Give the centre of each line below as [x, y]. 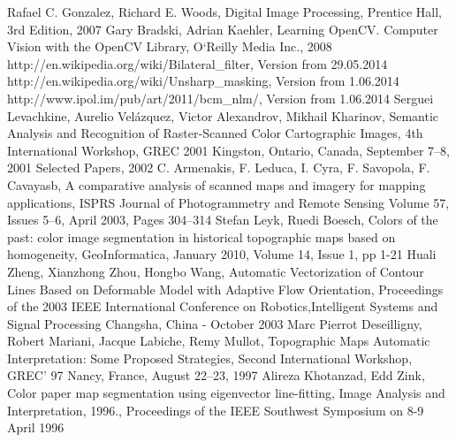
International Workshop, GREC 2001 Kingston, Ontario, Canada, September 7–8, [228, 150]
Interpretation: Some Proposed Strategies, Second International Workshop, [210, 358]
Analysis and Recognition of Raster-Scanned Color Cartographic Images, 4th [215, 133]
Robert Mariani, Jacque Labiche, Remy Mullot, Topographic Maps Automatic [219, 341]
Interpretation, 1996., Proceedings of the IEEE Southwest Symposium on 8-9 [216, 410]
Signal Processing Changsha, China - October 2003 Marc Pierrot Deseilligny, [215, 323]
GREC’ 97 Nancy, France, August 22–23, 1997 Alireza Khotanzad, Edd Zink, [216, 375]
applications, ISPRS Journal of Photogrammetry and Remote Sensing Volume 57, [228, 202]
